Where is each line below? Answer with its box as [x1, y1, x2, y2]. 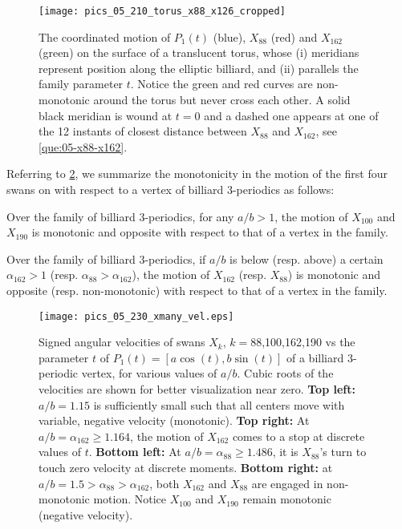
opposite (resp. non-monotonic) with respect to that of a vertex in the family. [6, 281, 388, 298]
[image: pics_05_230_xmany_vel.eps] [39, 310, 234, 322]
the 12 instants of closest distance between [39, 123, 247, 139]
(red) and [270, 28, 318, 45]
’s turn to [319, 443, 367, 460]
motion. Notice [93, 491, 167, 507]
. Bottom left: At [88, 443, 181, 460]
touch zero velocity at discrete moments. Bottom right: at [39, 458, 333, 475]
